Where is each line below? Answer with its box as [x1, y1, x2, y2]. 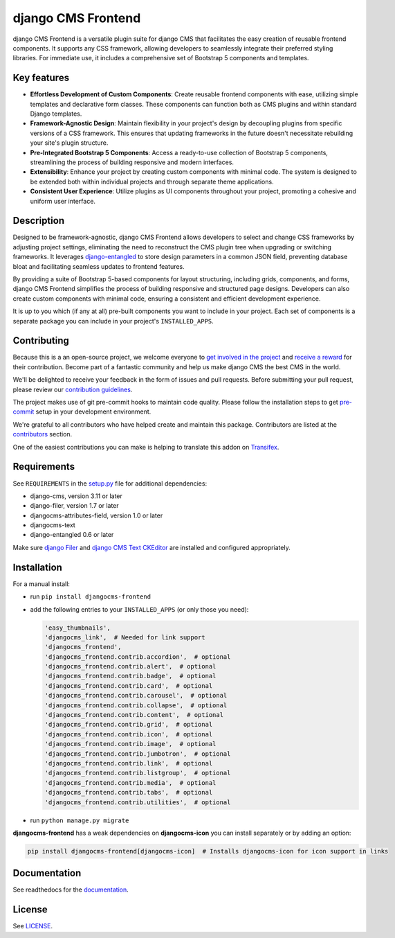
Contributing [12, 335, 69, 346]
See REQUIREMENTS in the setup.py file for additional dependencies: [12, 479, 208, 488]
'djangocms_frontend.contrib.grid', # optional [44, 720, 213, 729]
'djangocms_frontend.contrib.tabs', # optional [44, 788, 213, 797]
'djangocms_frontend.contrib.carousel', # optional [44, 691, 228, 700]
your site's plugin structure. [30, 139, 109, 147]
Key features [12, 72, 69, 84]
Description [12, 215, 65, 227]
